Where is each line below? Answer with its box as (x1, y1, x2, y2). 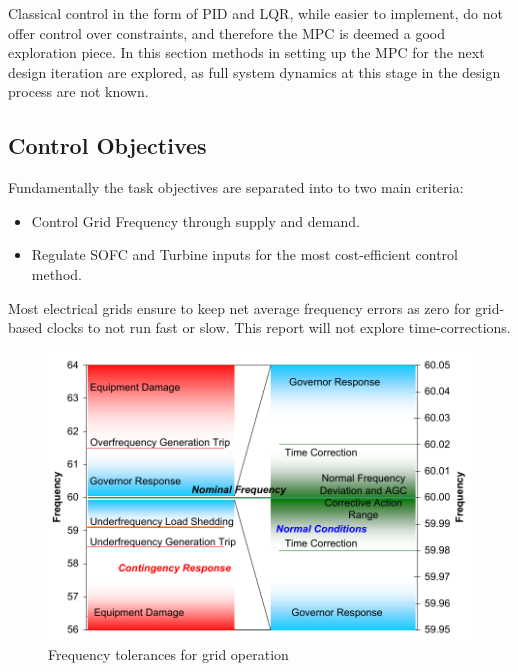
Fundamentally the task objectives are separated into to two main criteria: (8, 177, 464, 198)
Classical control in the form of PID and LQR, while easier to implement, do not (8, 3, 503, 23)
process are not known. (8, 81, 149, 102)
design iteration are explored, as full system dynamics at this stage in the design (8, 61, 501, 82)
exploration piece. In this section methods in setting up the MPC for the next (8, 42, 485, 63)
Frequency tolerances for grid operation (48, 643, 289, 664)
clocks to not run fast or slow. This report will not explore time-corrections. (46, 317, 511, 338)
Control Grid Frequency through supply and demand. (31, 210, 360, 231)
